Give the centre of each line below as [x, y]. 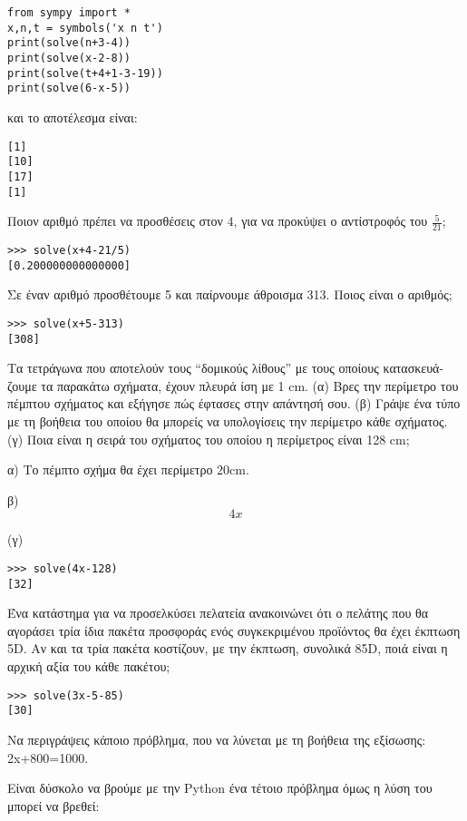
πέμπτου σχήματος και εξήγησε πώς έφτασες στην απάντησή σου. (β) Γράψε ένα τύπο [234, 403]
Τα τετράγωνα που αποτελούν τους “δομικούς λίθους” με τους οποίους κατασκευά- [226, 368]
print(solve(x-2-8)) [69, 58]
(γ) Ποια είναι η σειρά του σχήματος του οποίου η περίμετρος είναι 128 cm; [209, 439]
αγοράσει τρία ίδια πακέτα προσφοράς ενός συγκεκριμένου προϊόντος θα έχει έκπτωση [234, 630]
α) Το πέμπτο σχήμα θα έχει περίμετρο [110, 469]
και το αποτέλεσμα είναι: [73, 117]
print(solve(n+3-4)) [69, 43]
